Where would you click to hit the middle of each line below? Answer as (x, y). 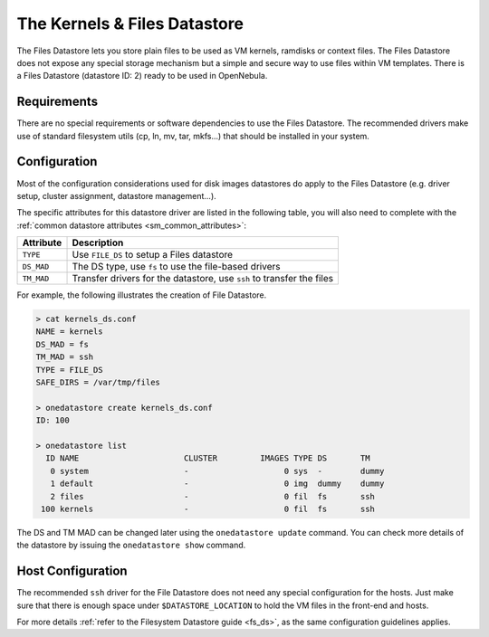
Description (98, 242)
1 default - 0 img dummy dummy (217, 484)
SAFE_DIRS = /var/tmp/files (98, 383)
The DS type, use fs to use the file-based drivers (176, 267)
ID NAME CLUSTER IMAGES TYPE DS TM (208, 458)
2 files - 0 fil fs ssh (213, 496)
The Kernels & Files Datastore (130, 24)
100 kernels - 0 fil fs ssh (208, 509)
